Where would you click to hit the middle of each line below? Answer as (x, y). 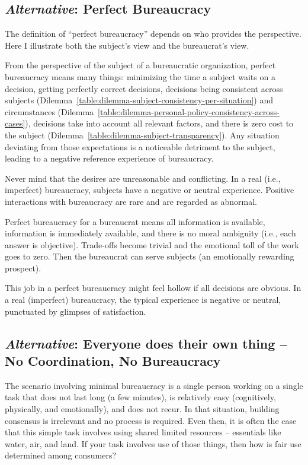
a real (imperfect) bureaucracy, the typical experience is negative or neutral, (143, 300)
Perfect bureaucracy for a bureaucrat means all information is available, (135, 221)
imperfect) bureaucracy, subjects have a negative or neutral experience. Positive (150, 190)
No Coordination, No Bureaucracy (113, 361)
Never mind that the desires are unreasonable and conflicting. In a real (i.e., (143, 178)
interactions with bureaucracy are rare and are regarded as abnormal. (131, 201)
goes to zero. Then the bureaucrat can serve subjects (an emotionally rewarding (150, 256)
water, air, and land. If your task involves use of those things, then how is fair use (153, 443)
